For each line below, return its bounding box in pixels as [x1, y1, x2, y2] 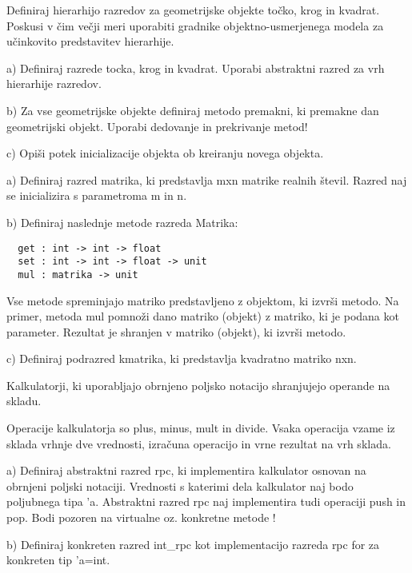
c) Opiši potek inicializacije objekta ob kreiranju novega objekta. [6, 145, 324, 161]
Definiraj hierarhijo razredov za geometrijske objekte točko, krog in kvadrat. [6, 2, 380, 18]
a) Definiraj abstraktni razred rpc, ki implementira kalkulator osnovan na [6, 462, 366, 479]
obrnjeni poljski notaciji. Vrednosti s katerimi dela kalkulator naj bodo [6, 477, 354, 494]
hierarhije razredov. [6, 75, 102, 92]
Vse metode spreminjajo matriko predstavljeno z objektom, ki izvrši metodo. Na [6, 292, 399, 308]
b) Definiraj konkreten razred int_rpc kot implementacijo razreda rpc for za [6, 535, 380, 552]
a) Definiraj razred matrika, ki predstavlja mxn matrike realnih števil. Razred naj [6, 171, 407, 188]
